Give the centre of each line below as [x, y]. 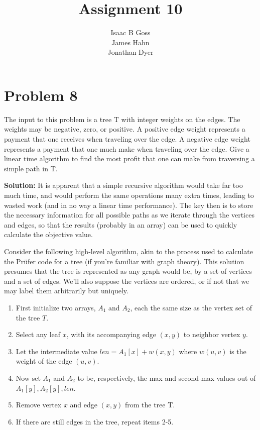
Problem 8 [41, 95]
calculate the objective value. [48, 234]
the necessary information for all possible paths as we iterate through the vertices [129, 215]
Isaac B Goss [131, 32]
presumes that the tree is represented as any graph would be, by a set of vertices [128, 271]
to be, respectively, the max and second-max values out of [167, 378]
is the [238, 351]
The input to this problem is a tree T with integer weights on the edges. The [122, 119]
